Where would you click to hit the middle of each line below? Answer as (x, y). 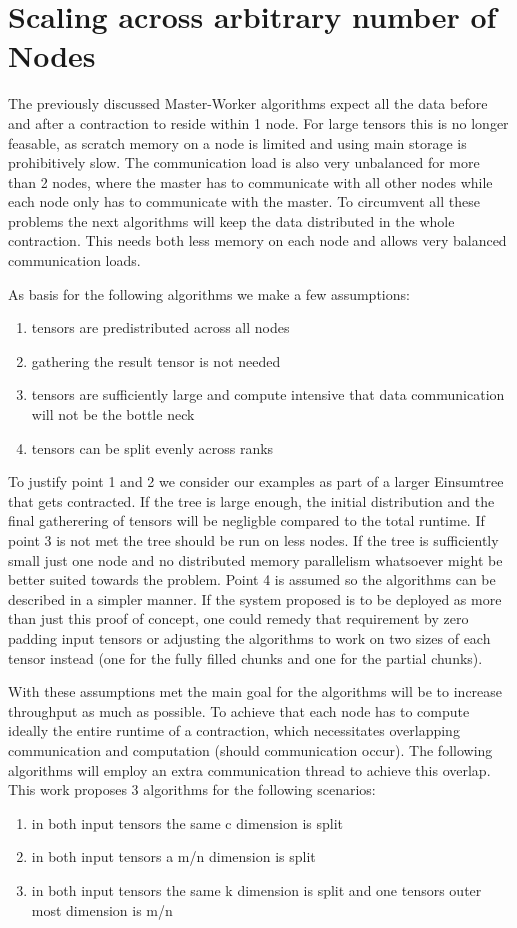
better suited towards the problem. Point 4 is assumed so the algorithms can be (252, 579)
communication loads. (74, 260)
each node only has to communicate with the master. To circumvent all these (244, 201)
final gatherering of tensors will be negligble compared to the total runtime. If (246, 520)
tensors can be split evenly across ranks (152, 447)
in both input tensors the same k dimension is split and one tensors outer (256, 889)
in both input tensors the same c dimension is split (187, 822)
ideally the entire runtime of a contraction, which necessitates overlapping (234, 730)
